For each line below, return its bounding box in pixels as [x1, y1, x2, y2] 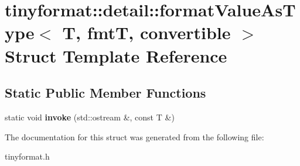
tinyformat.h [5, 150, 50, 162]
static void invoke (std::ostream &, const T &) [5, 110, 175, 123]
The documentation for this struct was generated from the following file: [5, 130, 264, 143]
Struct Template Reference [5, 43, 227, 67]
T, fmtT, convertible [62, 20, 231, 44]
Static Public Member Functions [5, 84, 206, 102]
